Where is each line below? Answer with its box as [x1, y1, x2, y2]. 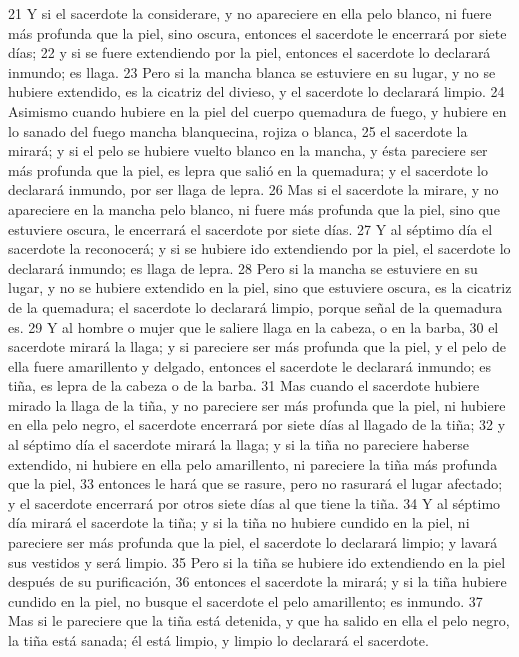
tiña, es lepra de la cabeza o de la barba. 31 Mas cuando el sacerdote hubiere [8, 375, 480, 396]
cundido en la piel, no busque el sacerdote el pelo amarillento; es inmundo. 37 [8, 590, 483, 611]
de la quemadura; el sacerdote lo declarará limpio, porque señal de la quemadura [8, 296, 503, 317]
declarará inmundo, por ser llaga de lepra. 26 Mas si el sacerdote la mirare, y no [8, 179, 499, 200]
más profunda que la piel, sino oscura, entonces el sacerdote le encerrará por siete [8, 22, 507, 43]
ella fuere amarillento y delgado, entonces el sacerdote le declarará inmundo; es [8, 355, 491, 376]
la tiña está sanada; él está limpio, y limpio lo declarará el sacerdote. [8, 630, 429, 650]
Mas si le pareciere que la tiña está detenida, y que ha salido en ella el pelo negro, [8, 610, 510, 631]
